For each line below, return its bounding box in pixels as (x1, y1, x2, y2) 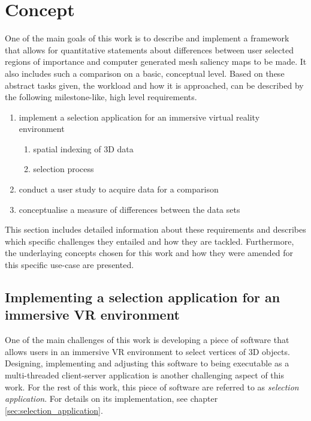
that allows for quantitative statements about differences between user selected (5, 43, 294, 56)
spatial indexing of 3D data (33, 142, 134, 155)
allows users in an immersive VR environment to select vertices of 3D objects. (5, 345, 290, 357)
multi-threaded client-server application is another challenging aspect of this (5, 369, 284, 381)
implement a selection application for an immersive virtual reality (19, 110, 260, 123)
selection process (33, 163, 94, 175)
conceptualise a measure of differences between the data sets (19, 203, 240, 215)
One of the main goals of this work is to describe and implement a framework (5, 32, 289, 44)
